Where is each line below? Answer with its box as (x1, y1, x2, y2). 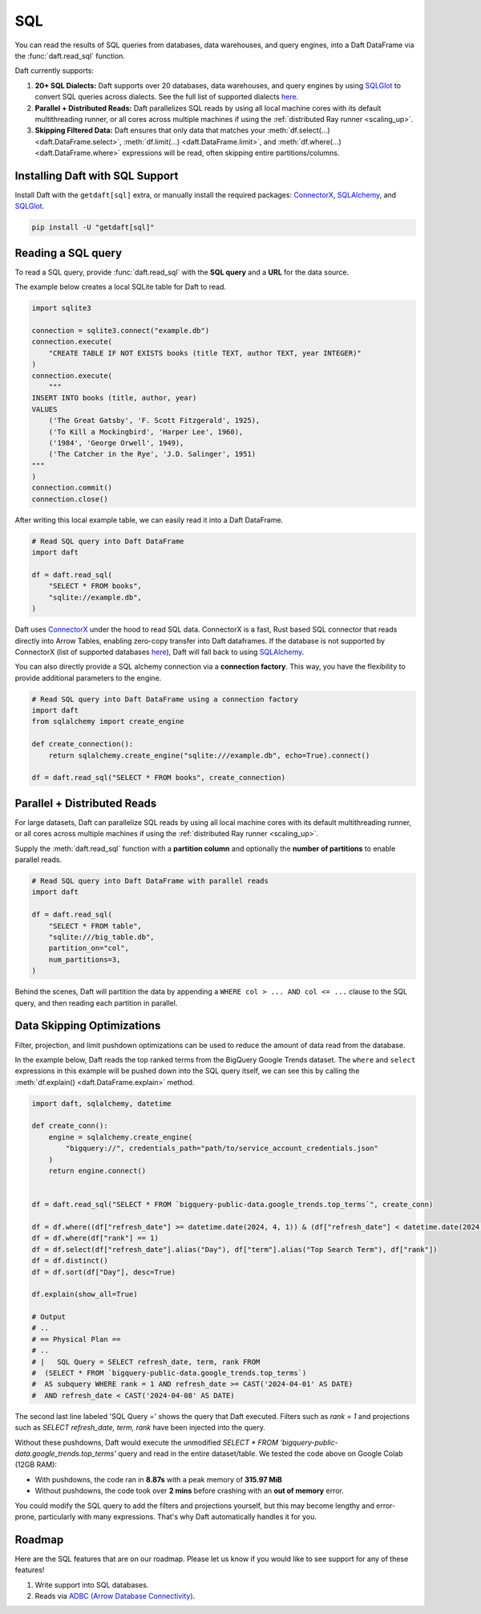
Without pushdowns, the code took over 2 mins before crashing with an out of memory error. (34, 1486, 344, 1496)
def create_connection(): (31, 739, 134, 749)
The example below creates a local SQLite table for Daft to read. (14, 282, 227, 292)
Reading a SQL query (14, 246, 123, 260)
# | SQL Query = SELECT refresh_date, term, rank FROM (31, 1357, 261, 1366)
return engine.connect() (48, 1166, 147, 1175)
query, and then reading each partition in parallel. (14, 998, 178, 1007)
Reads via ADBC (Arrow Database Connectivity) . (34, 1592, 196, 1600)
